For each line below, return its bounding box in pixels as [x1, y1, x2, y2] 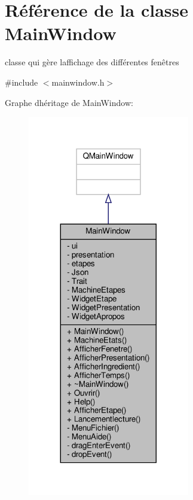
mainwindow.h [51, 75, 105, 88]
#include [5, 75, 38, 88]
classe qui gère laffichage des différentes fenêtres [5, 56, 179, 68]
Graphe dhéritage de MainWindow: [5, 96, 133, 108]
